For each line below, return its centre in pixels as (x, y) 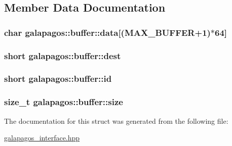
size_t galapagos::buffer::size (64, 102)
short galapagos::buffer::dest (63, 55)
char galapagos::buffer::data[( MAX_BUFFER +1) (107, 32)
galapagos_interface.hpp (42, 138)
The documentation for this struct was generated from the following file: (116, 120)
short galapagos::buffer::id (58, 79)
